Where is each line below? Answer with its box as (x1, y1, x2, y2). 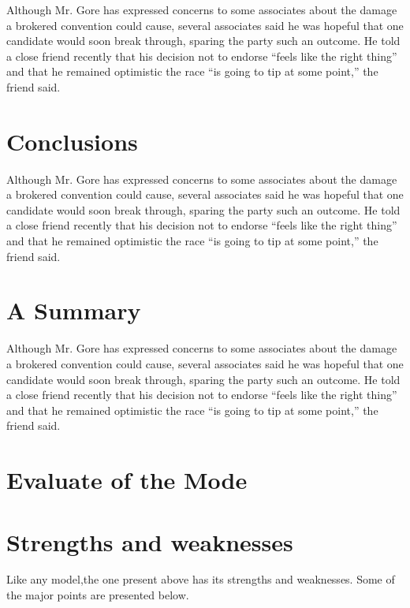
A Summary (6, 294, 141, 326)
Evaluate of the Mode (6, 464, 248, 496)
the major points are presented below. (6, 587, 189, 603)
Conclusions (6, 125, 138, 157)
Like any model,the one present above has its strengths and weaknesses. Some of (6, 571, 395, 587)
